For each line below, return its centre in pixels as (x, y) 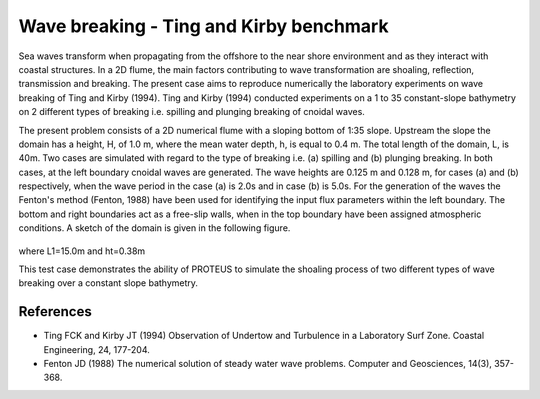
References (55, 311)
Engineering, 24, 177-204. (96, 349)
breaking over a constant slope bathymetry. (108, 283)
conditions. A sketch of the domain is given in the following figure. (154, 228)
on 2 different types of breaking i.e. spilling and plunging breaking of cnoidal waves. (191, 112)
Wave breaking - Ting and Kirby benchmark (203, 26)
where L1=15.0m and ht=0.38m (82, 251)
